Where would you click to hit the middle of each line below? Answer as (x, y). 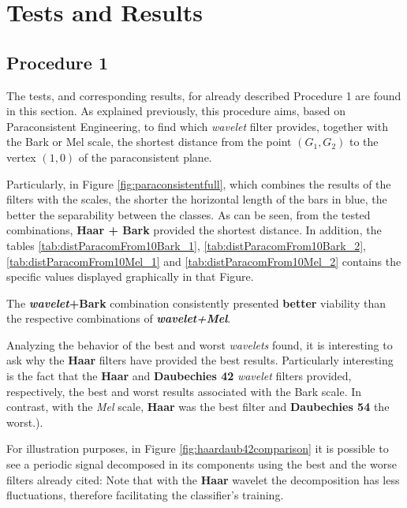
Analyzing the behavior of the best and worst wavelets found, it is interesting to (200, 344)
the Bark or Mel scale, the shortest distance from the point (149, 142)
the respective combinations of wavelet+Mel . (119, 318)
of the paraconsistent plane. (145, 157)
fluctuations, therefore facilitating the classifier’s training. (145, 495)
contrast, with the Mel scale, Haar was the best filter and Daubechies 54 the (198, 407)
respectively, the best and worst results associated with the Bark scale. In (184, 391)
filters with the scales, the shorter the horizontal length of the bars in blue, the (197, 199)
